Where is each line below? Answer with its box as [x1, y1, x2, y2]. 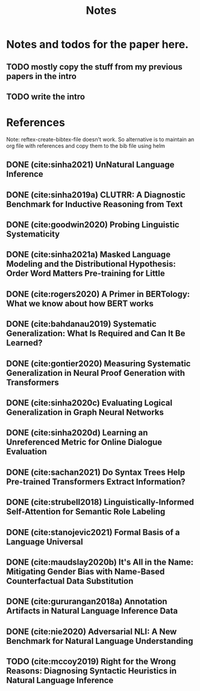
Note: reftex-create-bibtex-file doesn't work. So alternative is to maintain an [6, 135, 195, 143]
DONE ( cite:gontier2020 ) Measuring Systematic [6, 358, 191, 368]
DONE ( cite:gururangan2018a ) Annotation [6, 596, 167, 607]
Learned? [6, 338, 43, 348]
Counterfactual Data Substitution [6, 576, 134, 586]
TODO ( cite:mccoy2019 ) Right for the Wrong [6, 657, 177, 667]
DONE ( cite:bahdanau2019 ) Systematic [6, 319, 157, 329]
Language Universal [6, 536, 83, 547]
